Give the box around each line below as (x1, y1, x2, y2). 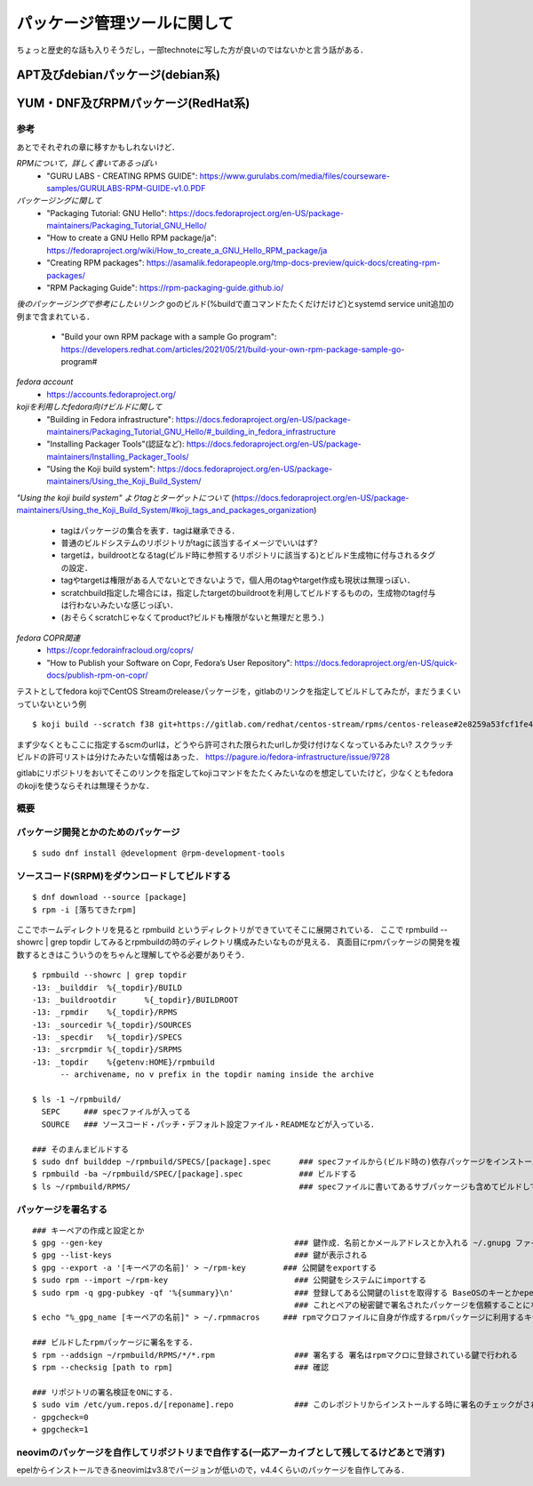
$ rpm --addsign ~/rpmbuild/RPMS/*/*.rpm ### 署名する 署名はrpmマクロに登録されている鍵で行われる (32, 1350, 519, 1360)
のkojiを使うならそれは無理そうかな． (16, 780, 155, 791)
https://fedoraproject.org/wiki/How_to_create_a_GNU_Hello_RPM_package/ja (46, 245, 328, 255)
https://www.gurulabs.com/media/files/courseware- (199, 170, 391, 181)
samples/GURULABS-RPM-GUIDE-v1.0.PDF (46, 182, 206, 193)
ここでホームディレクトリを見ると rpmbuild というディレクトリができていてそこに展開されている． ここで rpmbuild (16, 924, 439, 935)
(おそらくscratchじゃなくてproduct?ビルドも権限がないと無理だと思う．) (60, 612, 324, 623)
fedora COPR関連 (16, 632, 81, 643)
